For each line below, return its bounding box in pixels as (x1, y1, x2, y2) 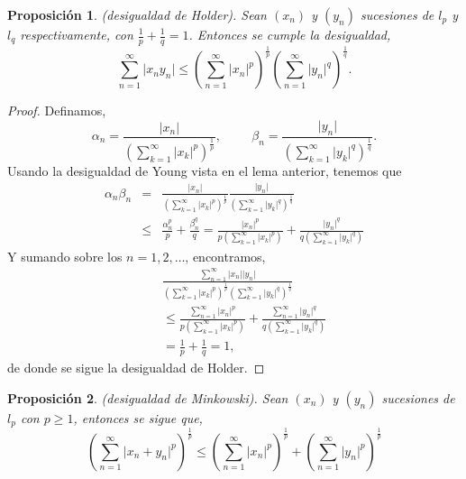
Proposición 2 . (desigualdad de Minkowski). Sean (7, 388, 288, 407)
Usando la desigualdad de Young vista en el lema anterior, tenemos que (7, 161, 402, 180)
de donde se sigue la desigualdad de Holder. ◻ (7, 358, 265, 377)
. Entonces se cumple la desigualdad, (188, 25, 391, 43)
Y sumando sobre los (7, 246, 123, 265)
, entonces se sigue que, (73, 408, 203, 427)
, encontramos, (185, 246, 266, 265)
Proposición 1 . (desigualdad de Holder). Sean (7, 5, 267, 23)
